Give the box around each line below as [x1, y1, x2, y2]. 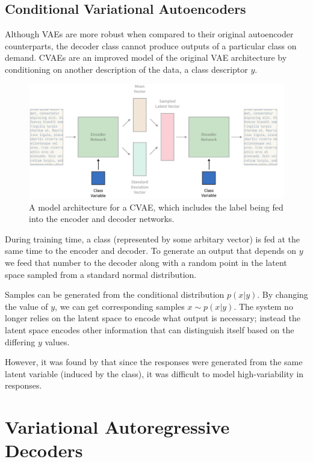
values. [45, 335, 70, 348]
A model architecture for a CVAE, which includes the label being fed [29, 200, 284, 213]
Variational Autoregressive [5, 414, 230, 439]
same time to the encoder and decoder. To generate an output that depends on [5, 244, 297, 257]
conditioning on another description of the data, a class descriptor [5, 63, 248, 75]
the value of [5, 300, 48, 312]
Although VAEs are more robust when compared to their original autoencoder [5, 28, 294, 40]
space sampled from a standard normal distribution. [5, 268, 197, 280]
